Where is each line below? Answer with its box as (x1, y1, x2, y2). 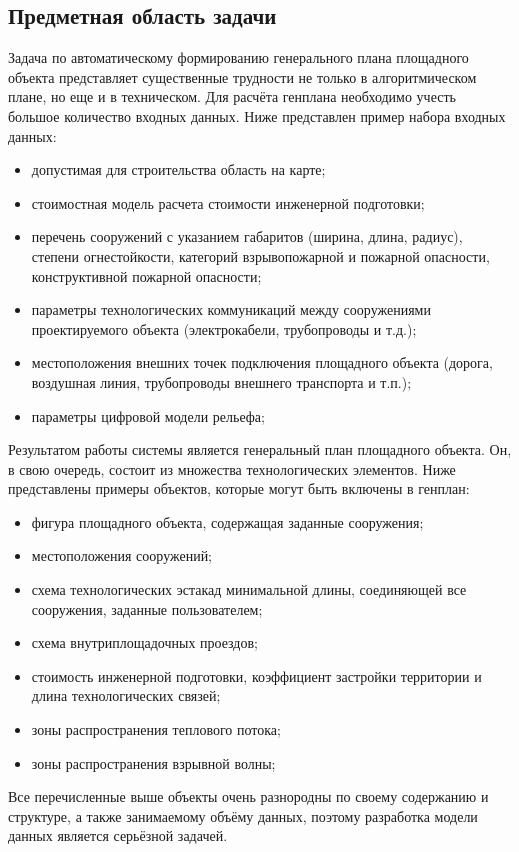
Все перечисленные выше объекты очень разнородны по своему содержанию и (8, 786, 489, 807)
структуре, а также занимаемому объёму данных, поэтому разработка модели (8, 805, 478, 826)
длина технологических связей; (31, 685, 221, 706)
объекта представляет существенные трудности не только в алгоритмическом (8, 66, 477, 87)
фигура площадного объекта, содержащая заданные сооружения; (31, 511, 424, 532)
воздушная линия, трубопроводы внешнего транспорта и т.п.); (31, 371, 412, 392)
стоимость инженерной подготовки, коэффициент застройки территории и (31, 665, 482, 686)
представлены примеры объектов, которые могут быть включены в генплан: (8, 478, 470, 499)
